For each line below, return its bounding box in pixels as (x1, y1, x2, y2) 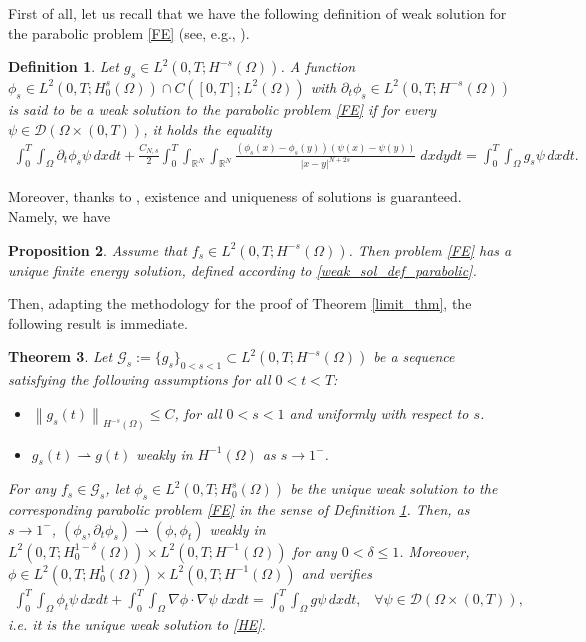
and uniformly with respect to (289, 402, 469, 423)
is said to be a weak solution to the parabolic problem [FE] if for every (8, 98, 437, 119)
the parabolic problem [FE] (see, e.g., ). (8, 22, 250, 43)
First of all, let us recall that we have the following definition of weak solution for (8, 3, 507, 23)
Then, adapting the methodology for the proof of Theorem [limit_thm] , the (8, 293, 472, 314)
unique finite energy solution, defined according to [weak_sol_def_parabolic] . (8, 259, 477, 280)
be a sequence (373, 346, 455, 367)
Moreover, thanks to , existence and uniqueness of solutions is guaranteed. (8, 186, 462, 207)
